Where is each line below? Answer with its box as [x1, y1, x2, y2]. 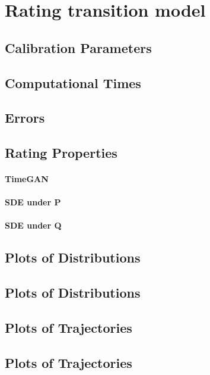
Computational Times [5, 73, 141, 92]
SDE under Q [5, 219, 62, 232]
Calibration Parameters [5, 38, 152, 57]
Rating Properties [5, 143, 117, 162]
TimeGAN [5, 173, 49, 185]
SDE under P [5, 196, 61, 208]
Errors [5, 108, 45, 127]
